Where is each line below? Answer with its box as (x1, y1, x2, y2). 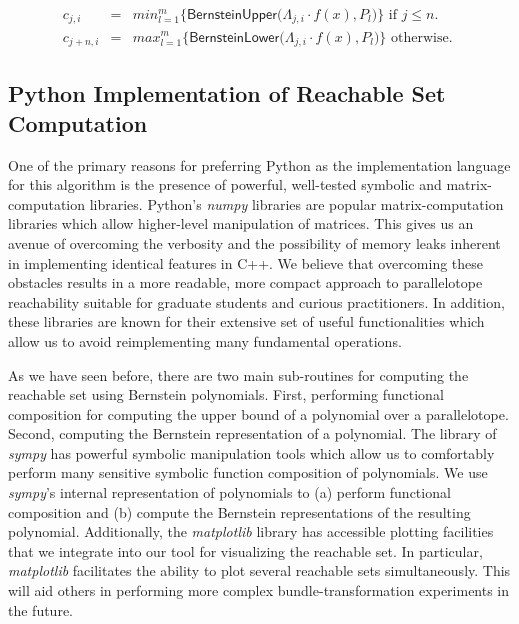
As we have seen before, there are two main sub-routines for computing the (8, 364, 469, 385)
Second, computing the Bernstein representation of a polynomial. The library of (8, 423, 497, 444)
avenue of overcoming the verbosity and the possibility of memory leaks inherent (8, 232, 501, 253)
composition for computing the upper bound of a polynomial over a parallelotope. (8, 403, 509, 424)
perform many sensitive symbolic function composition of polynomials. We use (8, 462, 488, 483)
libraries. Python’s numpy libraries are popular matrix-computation (89, 193, 504, 214)
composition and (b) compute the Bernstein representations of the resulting (8, 501, 471, 522)
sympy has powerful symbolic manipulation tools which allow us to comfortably (8, 442, 495, 463)
